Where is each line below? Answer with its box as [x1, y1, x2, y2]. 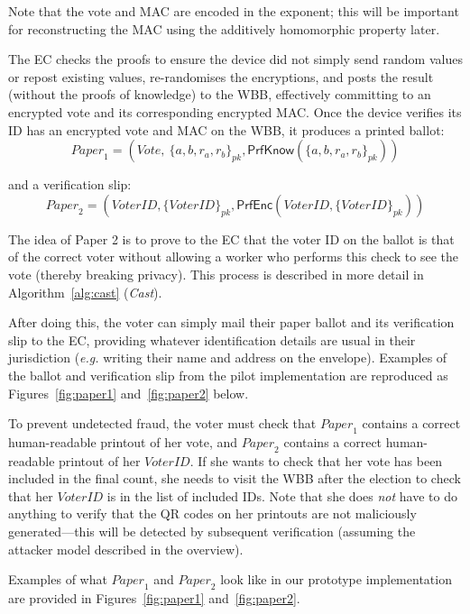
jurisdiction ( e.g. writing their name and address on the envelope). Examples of [8, 348, 447, 367]
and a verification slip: [8, 175, 132, 194]
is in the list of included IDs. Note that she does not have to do [106, 486, 457, 505]
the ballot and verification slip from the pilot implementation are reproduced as [8, 365, 448, 384]
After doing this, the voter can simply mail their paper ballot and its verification [8, 313, 455, 332]
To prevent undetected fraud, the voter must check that [8, 414, 317, 433]
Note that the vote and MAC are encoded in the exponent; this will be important [8, 2, 459, 20]
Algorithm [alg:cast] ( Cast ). [8, 282, 162, 301]
